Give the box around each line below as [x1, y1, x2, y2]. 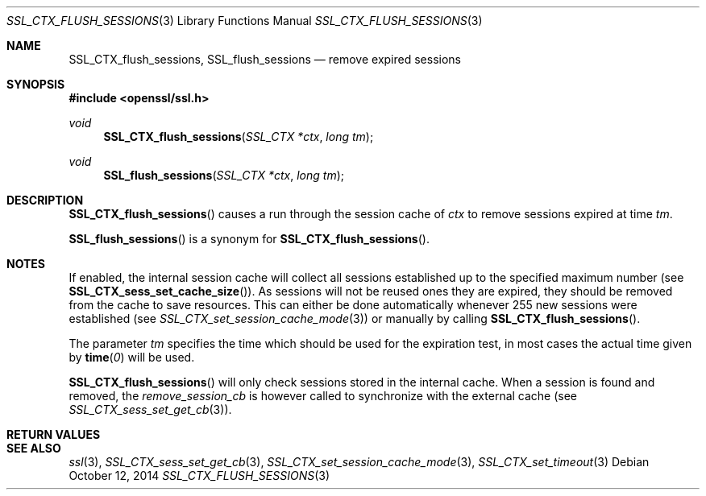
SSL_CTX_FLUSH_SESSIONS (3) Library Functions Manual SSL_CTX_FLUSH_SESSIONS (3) [6, 14, 483, 27]
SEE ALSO [6, 441, 61, 455]
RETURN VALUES [6, 428, 101, 441]
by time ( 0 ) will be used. [69, 350, 195, 364]
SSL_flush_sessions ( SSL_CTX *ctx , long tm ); [103, 168, 345, 182]
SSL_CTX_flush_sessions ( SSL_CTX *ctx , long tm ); [103, 130, 374, 143]
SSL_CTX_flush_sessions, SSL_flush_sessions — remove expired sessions [69, 52, 461, 66]
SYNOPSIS [6, 77, 65, 91]
